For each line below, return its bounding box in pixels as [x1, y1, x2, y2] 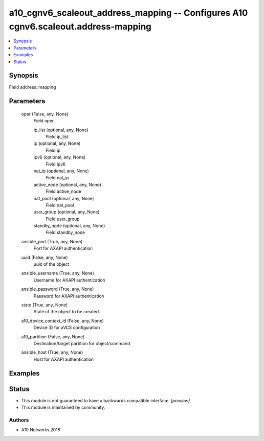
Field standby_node [45, 230, 85, 235]
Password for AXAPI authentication [33, 293, 105, 299]
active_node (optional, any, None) [33, 182, 102, 187]
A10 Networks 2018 [21, 427, 61, 433]
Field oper [33, 118, 54, 124]
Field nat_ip [45, 175, 69, 181]
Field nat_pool [45, 202, 74, 208]
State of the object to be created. [33, 309, 100, 315]
